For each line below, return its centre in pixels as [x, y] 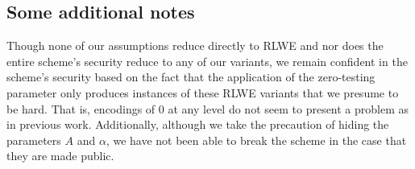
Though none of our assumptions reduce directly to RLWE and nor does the [195, 45]
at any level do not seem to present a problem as [288, 108]
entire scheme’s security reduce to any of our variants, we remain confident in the [207, 61]
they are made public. [60, 156]
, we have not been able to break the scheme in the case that [256, 140]
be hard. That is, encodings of [81, 108]
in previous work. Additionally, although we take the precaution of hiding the [198, 124]
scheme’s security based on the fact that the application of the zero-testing [191, 77]
